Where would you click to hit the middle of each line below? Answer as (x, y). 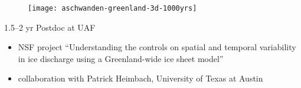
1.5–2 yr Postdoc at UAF (50, 27)
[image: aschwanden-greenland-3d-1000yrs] (112, 8)
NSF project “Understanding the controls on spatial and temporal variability (157, 47)
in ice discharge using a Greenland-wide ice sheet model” (121, 58)
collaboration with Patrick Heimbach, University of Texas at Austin (140, 78)
